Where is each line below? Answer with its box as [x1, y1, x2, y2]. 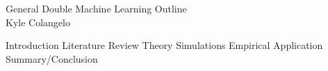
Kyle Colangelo [6, 14, 70, 29]
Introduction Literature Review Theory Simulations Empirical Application [6, 38, 323, 52]
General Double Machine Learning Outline [6, 1, 187, 15]
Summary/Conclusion [6, 51, 98, 65]
